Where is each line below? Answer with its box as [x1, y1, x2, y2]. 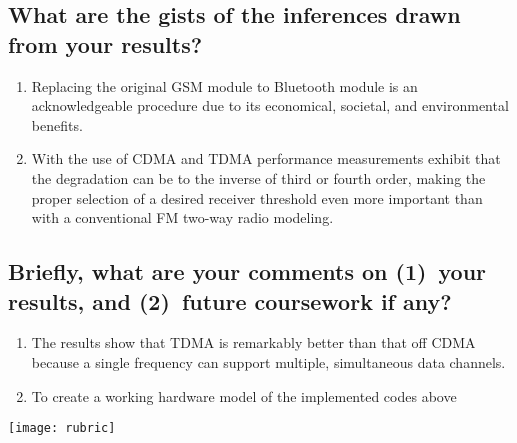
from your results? [8, 28, 203, 59]
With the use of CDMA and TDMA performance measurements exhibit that [31, 148, 501, 169]
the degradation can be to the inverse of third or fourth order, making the [31, 167, 486, 188]
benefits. [31, 114, 83, 135]
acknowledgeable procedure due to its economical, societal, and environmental [31, 95, 509, 116]
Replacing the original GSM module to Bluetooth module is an [31, 75, 418, 96]
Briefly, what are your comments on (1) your [8, 256, 487, 287]
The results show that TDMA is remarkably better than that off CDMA [31, 332, 476, 353]
